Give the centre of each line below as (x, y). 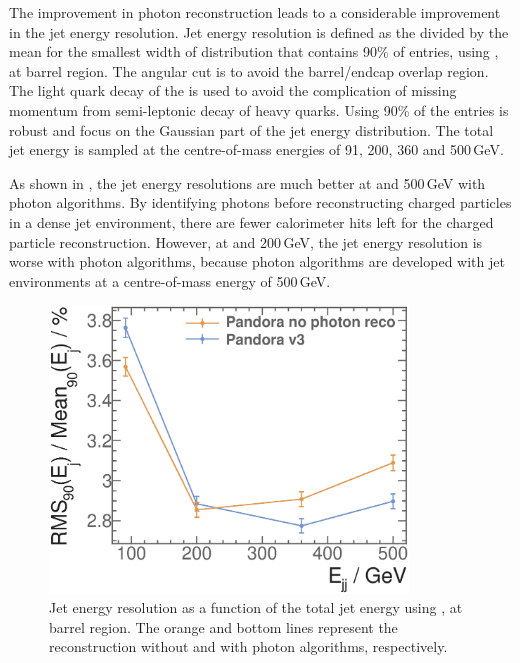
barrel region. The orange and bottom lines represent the (223, 626)
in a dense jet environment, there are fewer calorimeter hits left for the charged (251, 221)
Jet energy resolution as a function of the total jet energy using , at (256, 607)
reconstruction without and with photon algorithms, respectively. (248, 646)
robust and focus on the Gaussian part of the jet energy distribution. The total (251, 129)
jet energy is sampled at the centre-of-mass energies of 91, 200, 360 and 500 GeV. (256, 149)
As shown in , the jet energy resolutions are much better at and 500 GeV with (247, 182)
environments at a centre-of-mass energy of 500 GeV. (170, 280)
